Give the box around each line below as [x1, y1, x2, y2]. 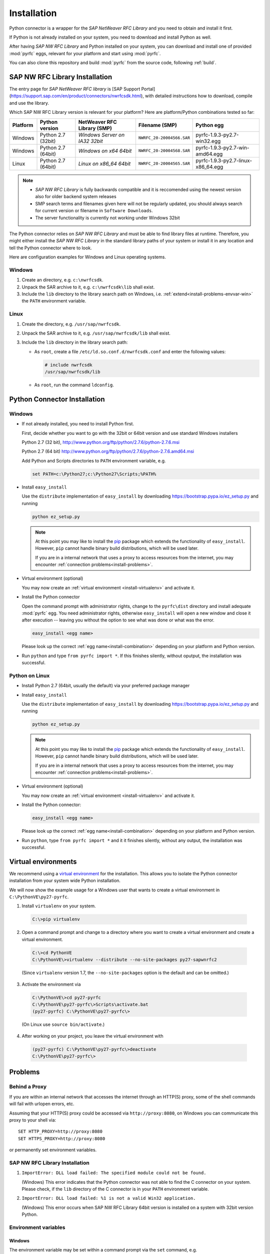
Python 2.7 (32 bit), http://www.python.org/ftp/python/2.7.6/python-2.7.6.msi [21, 439, 180, 445]
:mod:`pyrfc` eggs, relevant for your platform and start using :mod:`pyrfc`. [9, 50, 161, 56]
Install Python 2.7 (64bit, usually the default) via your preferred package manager [21, 683, 190, 689]
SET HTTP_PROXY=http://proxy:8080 [18, 1129, 102, 1135]
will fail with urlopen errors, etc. [9, 1101, 74, 1107]
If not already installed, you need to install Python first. [21, 421, 134, 427]
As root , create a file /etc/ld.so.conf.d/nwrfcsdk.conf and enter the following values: [34, 349, 226, 355]
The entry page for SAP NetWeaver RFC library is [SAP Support [9, 86, 140, 92]
